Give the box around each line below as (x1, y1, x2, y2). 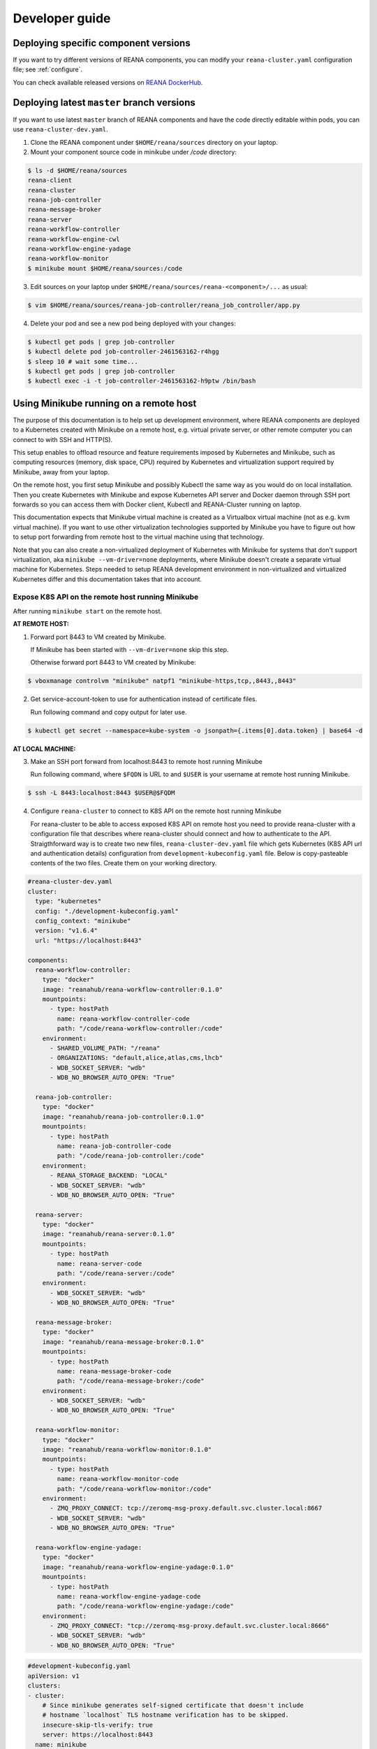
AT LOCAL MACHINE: (13, 744, 76, 753)
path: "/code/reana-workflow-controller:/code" (57, 1025, 223, 1033)
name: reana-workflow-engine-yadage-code (57, 1592, 201, 1600)
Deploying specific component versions (13, 37, 191, 49)
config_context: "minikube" (35, 916, 131, 925)
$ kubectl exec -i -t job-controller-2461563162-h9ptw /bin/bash (27, 377, 256, 385)
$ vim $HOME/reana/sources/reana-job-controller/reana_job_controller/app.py (27, 301, 300, 309)
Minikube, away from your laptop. (13, 467, 110, 476)
